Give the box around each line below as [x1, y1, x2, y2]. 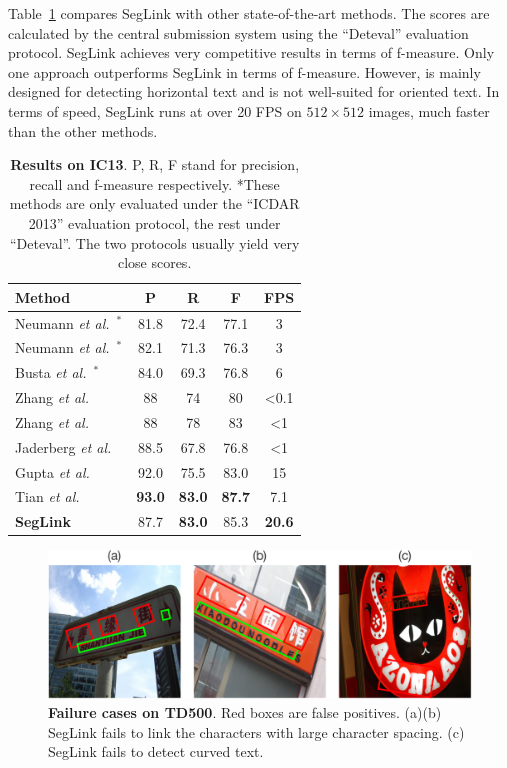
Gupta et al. [15, 461, 90, 482]
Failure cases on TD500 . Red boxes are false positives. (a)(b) [48, 702, 442, 723]
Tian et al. [15, 486, 80, 507]
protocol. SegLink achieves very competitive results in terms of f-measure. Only [8, 42, 495, 63]
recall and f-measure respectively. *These [29, 173, 280, 194]
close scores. [117, 252, 192, 273]
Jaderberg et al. [15, 436, 112, 457]
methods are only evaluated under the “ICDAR [9, 193, 300, 214]
